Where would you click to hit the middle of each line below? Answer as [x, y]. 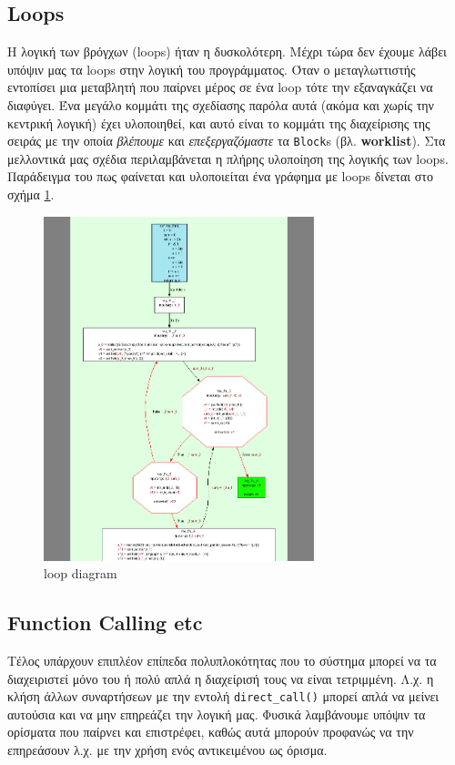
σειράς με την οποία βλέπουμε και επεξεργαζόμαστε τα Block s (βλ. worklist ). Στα [227, 141]
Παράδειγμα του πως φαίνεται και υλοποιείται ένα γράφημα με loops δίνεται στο [220, 176]
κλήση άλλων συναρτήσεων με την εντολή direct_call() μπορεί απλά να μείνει [223, 696]
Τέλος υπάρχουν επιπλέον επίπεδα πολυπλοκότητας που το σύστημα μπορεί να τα [222, 661]
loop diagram [81, 573]
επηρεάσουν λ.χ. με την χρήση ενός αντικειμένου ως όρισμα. [167, 750]
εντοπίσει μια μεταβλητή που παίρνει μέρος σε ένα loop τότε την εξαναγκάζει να [220, 87]
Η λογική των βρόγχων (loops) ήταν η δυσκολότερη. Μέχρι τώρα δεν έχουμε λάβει [227, 51]
